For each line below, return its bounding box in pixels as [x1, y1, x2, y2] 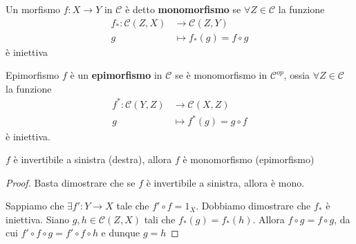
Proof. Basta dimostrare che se [6, 175, 135, 189]
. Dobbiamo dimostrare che [196, 198, 311, 213]
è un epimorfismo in [70, 68, 162, 82]
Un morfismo [6, 2, 61, 16]
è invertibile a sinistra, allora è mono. [146, 175, 305, 189]
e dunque [101, 225, 140, 240]
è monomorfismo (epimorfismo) [182, 152, 315, 167]
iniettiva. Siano [6, 212, 70, 226]
